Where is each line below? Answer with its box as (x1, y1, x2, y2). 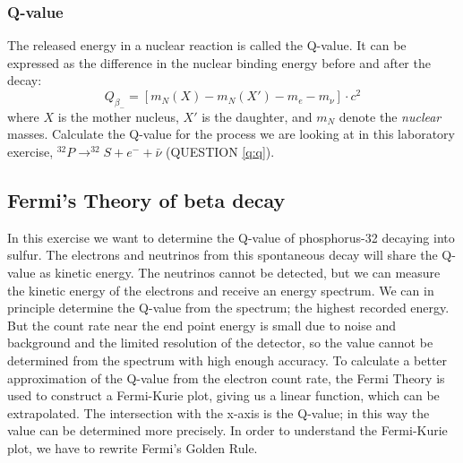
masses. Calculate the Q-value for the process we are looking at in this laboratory (7, 124, 455, 143)
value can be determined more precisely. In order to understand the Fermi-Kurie (7, 421, 448, 440)
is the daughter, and (201, 107, 313, 125)
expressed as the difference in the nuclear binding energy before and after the (7, 53, 431, 72)
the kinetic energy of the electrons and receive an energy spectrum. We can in (7, 280, 434, 299)
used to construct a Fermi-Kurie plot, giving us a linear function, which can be (7, 386, 440, 405)
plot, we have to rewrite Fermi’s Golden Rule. (7, 438, 258, 457)
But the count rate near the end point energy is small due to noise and (7, 315, 397, 334)
